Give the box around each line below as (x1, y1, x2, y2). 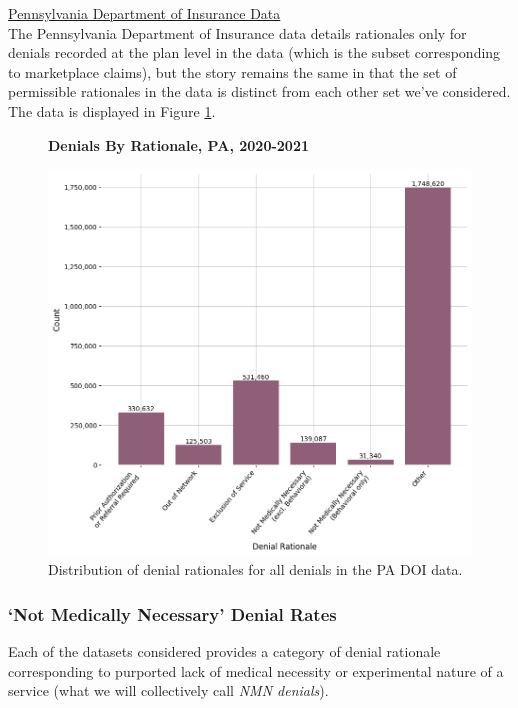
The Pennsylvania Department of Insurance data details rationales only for (8, 22, 467, 43)
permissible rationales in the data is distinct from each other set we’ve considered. (8, 81, 511, 102)
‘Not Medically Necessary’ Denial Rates (8, 601, 337, 626)
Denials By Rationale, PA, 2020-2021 (48, 134, 310, 155)
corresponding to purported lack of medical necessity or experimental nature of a (8, 660, 504, 681)
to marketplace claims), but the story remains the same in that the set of (8, 61, 457, 82)
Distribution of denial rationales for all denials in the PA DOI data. (48, 559, 463, 580)
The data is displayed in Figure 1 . (8, 100, 216, 121)
